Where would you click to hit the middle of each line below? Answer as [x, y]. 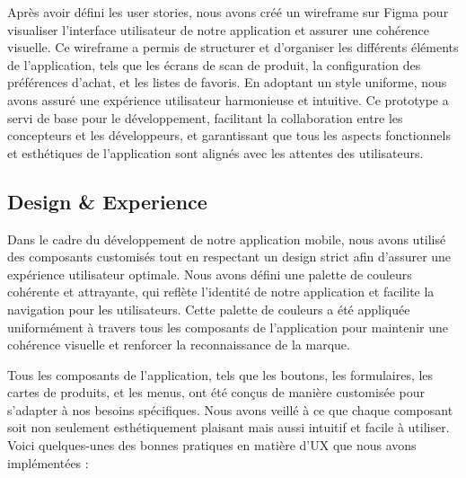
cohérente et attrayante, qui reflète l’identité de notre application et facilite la [221, 292]
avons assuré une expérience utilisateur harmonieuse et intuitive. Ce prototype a [228, 99]
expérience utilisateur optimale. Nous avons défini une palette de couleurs [210, 274]
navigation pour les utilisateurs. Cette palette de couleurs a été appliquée [209, 309]
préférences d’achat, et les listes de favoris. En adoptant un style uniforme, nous [227, 82]
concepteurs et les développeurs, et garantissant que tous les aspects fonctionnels [229, 135]
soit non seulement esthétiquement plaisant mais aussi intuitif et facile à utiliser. [229, 427]
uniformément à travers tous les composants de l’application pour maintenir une [228, 327]
